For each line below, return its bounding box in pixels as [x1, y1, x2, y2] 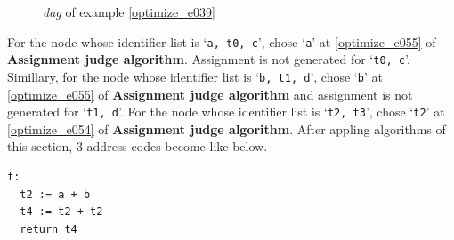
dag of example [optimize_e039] [43, 3, 215, 20]
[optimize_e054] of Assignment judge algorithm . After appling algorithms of [7, 119, 446, 138]
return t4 [20, 222, 77, 236]
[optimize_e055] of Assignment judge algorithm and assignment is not [7, 84, 413, 103]
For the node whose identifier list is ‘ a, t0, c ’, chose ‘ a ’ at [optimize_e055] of [7, 32, 436, 51]
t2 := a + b [20, 188, 91, 201]
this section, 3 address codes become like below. [7, 137, 268, 156]
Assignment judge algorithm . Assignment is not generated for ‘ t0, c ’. [7, 50, 410, 68]
